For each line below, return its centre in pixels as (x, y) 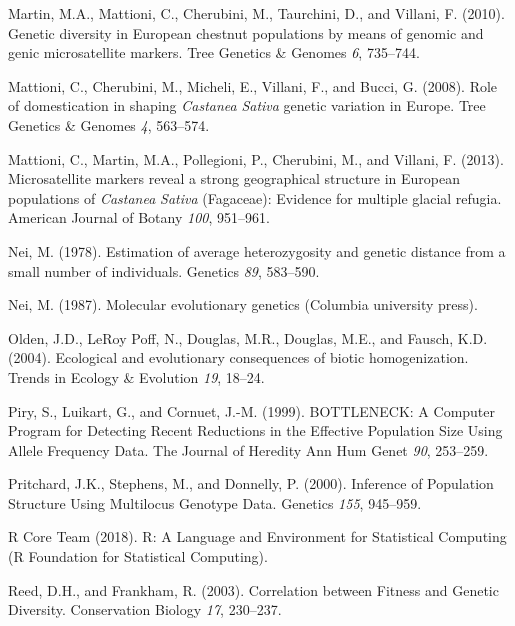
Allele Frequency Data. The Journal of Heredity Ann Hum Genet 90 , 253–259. (248, 449)
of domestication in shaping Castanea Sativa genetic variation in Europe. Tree (247, 105)
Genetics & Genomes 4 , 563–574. (109, 124)
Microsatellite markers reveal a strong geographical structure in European (234, 178)
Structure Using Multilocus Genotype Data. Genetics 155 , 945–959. (215, 502)
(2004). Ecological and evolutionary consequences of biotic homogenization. (238, 357)
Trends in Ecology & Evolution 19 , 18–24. (136, 376)
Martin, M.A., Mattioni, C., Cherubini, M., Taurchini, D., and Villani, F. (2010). (256, 13)
